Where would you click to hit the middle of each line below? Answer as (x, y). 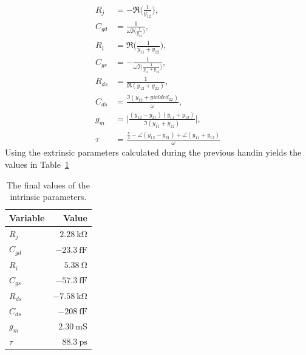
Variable (27, 217)
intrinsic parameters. (48, 197)
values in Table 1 (37, 164)
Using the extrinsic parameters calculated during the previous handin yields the (153, 152)
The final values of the (48, 184)
